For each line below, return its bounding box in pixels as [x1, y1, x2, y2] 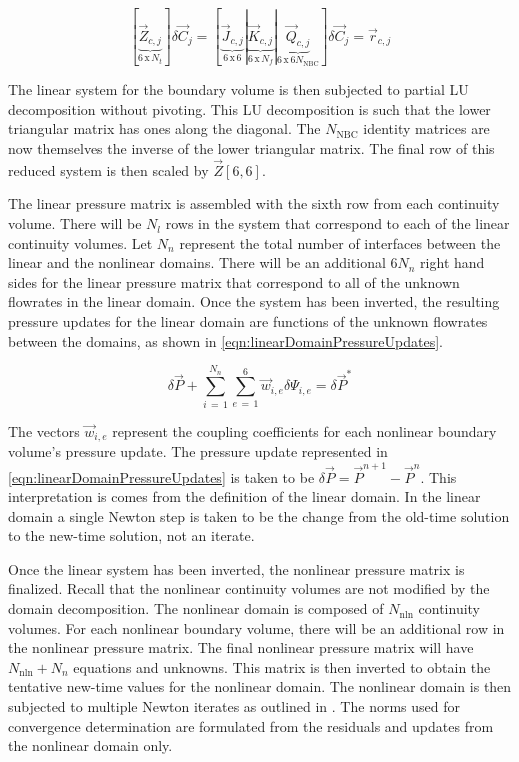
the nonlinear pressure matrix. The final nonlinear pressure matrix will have [8, 637, 474, 658]
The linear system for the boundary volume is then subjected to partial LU [8, 79, 469, 100]
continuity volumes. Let [8, 232, 153, 253]
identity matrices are [363, 118, 490, 139]
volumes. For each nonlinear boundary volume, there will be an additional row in [8, 617, 505, 638]
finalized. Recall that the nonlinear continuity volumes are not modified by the [8, 578, 490, 599]
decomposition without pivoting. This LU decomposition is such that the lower [8, 98, 491, 119]
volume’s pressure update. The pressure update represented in [8, 441, 388, 462]
